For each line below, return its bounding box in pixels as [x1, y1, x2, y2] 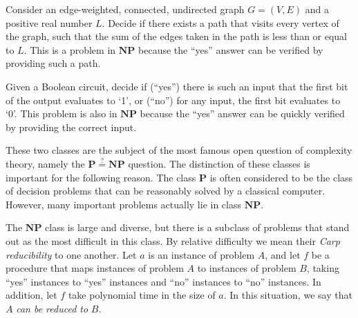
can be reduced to [16, 301, 88, 315]
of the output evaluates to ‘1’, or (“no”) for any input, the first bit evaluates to [6, 92, 341, 107]
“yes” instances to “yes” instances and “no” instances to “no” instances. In [6, 274, 321, 288]
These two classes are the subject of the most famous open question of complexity [6, 143, 352, 157]
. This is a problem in [23, 42, 116, 57]
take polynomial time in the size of [68, 288, 216, 302]
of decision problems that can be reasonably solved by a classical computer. [6, 183, 326, 198]
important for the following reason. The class [6, 170, 196, 184]
